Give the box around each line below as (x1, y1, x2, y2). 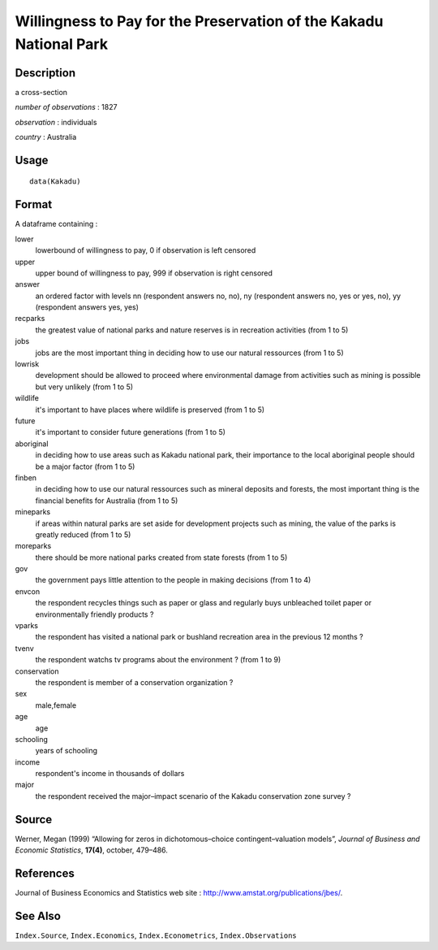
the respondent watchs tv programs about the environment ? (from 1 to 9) (35, 655, 281, 665)
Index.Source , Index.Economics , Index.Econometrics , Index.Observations (15, 930, 297, 940)
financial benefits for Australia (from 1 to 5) (35, 496, 178, 505)
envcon (15, 586, 41, 596)
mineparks (15, 507, 51, 517)
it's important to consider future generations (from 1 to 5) (35, 427, 226, 437)
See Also (15, 909, 61, 922)
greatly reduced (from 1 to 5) (35, 529, 131, 540)
